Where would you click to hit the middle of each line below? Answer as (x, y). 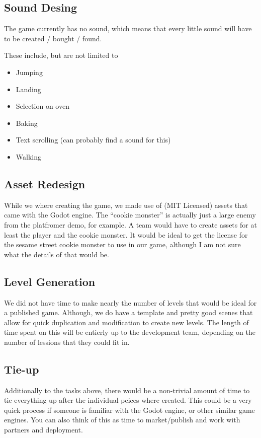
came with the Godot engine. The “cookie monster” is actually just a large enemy (130, 215)
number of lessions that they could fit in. (67, 342)
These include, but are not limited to (61, 55)
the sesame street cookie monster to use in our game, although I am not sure (122, 244)
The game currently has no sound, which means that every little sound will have (128, 28)
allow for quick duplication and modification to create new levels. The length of (126, 322)
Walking (28, 156)
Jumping (29, 72)
